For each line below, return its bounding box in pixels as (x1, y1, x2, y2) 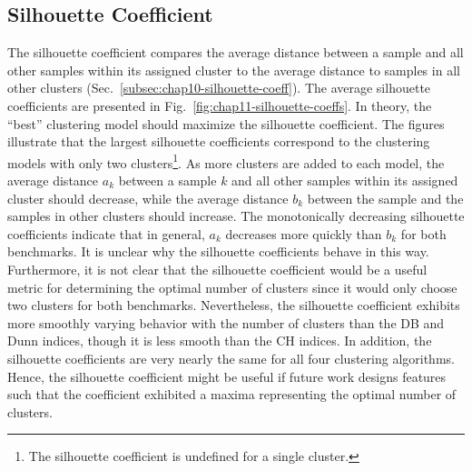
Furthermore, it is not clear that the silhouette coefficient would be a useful (7, 259, 428, 278)
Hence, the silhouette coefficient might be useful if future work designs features (7, 366, 447, 386)
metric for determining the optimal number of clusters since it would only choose (7, 277, 457, 296)
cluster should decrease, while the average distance (7, 188, 289, 207)
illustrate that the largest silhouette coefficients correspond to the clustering (7, 132, 430, 151)
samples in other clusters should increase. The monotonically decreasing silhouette (7, 206, 465, 225)
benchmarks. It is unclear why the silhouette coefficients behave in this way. (7, 242, 429, 261)
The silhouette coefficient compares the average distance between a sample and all (7, 43, 464, 62)
